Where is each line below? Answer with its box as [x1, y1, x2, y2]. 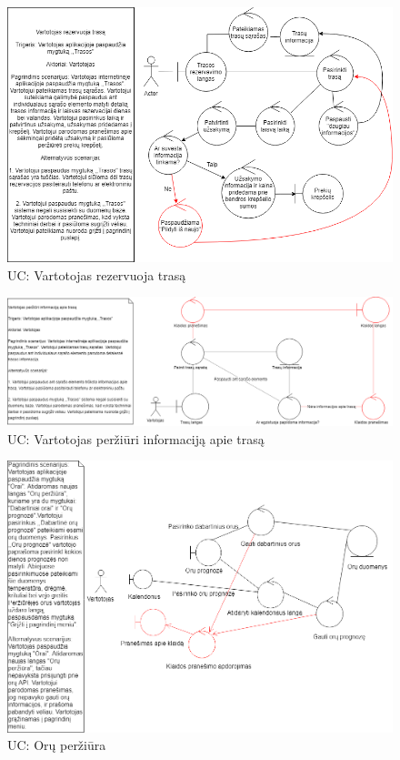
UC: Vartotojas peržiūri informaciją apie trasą [7, 429, 265, 448]
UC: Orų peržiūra [7, 735, 106, 755]
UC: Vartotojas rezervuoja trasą [7, 265, 186, 284]
